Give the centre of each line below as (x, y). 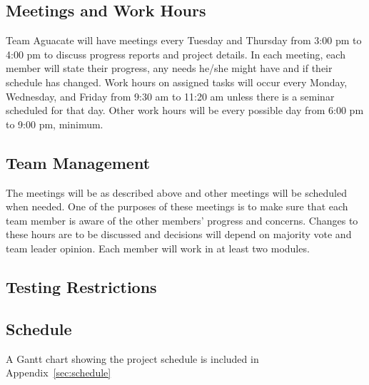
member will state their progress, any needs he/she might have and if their (169, 68)
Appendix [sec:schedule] (59, 373)
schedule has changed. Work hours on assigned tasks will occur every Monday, (177, 82)
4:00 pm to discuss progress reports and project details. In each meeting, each (176, 54)
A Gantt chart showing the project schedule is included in (132, 358)
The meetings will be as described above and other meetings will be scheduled (176, 192)
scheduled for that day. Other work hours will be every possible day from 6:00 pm (185, 110)
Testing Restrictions (81, 286)
